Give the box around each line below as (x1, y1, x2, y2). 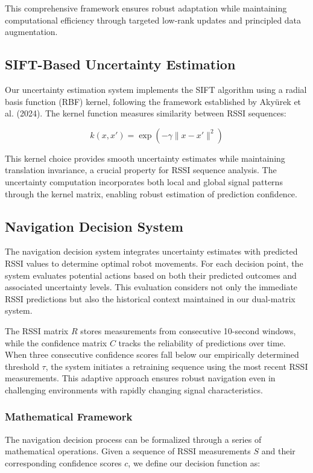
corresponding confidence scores (5, 456, 122, 469)
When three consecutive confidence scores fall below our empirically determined (5, 348, 299, 361)
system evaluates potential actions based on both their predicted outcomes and (5, 268, 297, 281)
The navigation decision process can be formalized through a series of (5, 433, 262, 445)
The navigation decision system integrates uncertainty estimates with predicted (5, 245, 298, 258)
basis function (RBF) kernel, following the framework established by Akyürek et (5, 95, 302, 107)
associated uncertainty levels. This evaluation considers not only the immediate (5, 281, 298, 293)
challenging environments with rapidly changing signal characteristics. (5, 383, 263, 396)
